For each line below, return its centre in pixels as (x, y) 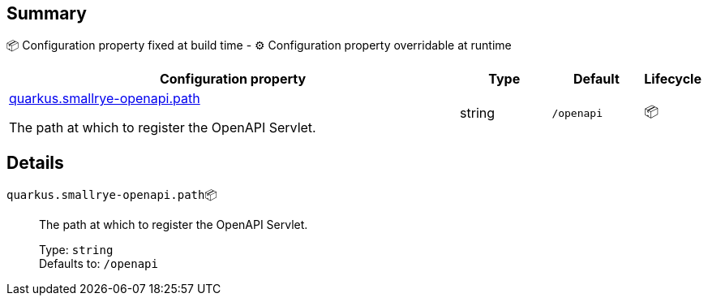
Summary (47, 13)
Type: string (76, 250)
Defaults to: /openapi (99, 264)
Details (35, 162)
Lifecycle (673, 79)
